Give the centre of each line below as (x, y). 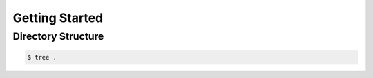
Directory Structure (58, 36)
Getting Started (58, 18)
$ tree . (42, 57)
